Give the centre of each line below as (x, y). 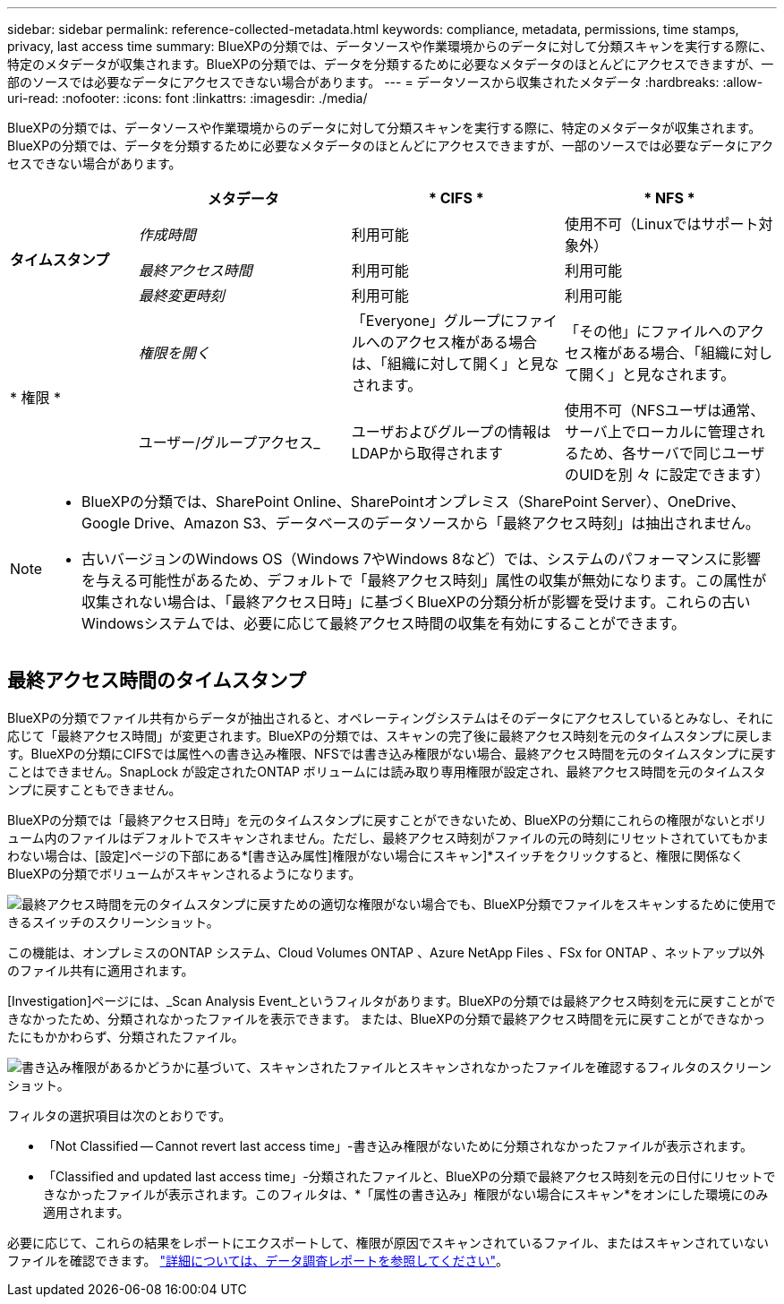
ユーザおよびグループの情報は (451, 432)
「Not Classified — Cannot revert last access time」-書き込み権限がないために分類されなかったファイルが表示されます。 (398, 1145)
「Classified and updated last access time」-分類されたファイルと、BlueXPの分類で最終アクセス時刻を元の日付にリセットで (409, 1176)
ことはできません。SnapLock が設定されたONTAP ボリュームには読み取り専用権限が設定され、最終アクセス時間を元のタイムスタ (387, 771)
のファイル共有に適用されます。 (101, 970)
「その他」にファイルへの (650, 331)
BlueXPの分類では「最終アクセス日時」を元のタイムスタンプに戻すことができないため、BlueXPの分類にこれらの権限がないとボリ (387, 819)
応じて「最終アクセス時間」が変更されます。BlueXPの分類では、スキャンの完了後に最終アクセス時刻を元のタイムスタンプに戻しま (390, 735)
